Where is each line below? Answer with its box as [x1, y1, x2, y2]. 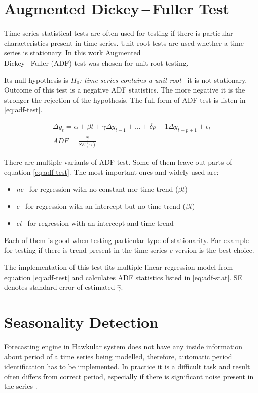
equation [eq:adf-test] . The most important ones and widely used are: [4, 166, 219, 177]
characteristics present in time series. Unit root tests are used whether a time [4, 37, 244, 48]
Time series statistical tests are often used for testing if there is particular [4, 27, 233, 38]
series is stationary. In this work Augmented [4, 47, 141, 58]
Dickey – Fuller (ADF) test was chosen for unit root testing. [4, 57, 189, 68]
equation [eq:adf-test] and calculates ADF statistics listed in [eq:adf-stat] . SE [4, 271, 243, 282]
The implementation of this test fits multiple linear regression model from [4, 262, 233, 273]
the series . [4, 381, 38, 391]
